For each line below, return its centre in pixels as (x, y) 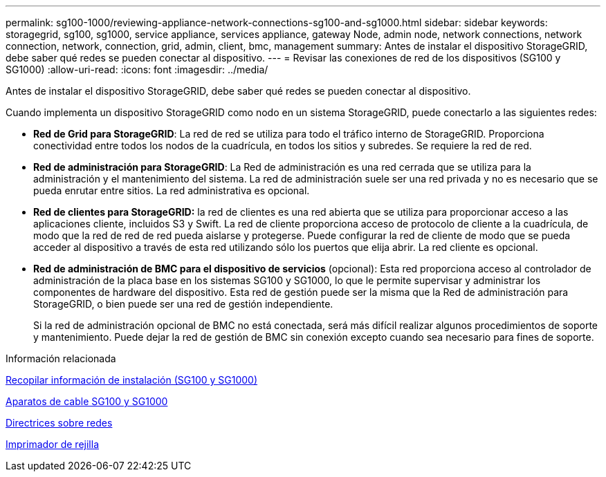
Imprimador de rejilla (52, 444)
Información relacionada (61, 358)
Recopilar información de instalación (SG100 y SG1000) (132, 380)
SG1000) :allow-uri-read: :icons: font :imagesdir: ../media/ (137, 69)
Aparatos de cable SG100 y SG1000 (87, 401)
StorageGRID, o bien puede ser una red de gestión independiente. (183, 304)
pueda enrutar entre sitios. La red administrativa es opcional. (172, 190)
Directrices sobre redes (59, 423)
